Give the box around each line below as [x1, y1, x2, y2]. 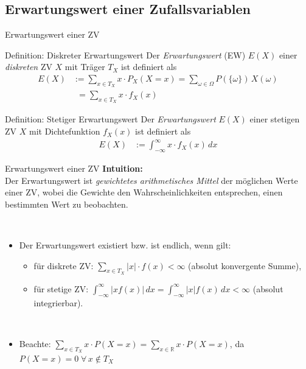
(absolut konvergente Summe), [188, 259, 302, 272]
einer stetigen [249, 113, 300, 125]
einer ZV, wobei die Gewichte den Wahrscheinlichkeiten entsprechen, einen [5, 186, 283, 199]
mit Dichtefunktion [29, 125, 100, 138]
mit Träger [64, 60, 105, 73]
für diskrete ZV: [33, 259, 94, 272]
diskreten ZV [5, 60, 52, 73]
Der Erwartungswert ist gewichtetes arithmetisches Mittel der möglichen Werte [5, 174, 298, 186]
